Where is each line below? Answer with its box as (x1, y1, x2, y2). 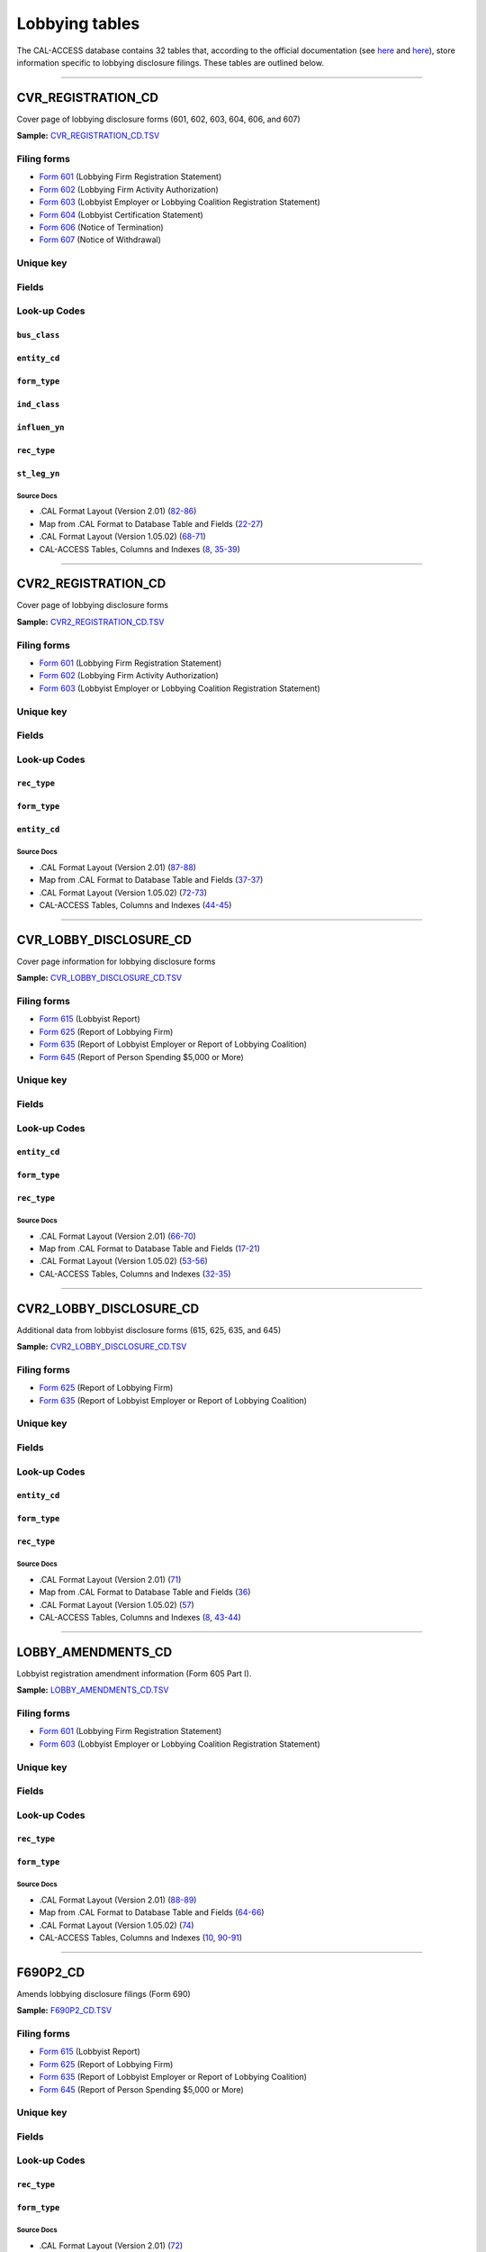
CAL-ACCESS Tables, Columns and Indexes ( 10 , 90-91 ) (39, 1932, 243, 1943)
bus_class (16, 330, 60, 341)
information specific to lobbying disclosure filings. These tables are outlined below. (16, 57, 324, 68)
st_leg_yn (16, 468, 60, 479)
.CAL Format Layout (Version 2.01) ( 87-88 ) (39, 861, 197, 873)
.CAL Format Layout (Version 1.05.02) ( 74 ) (39, 1920, 194, 1930)
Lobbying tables (16, 14, 140, 33)
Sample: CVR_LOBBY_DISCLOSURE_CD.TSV (16, 973, 183, 984)
